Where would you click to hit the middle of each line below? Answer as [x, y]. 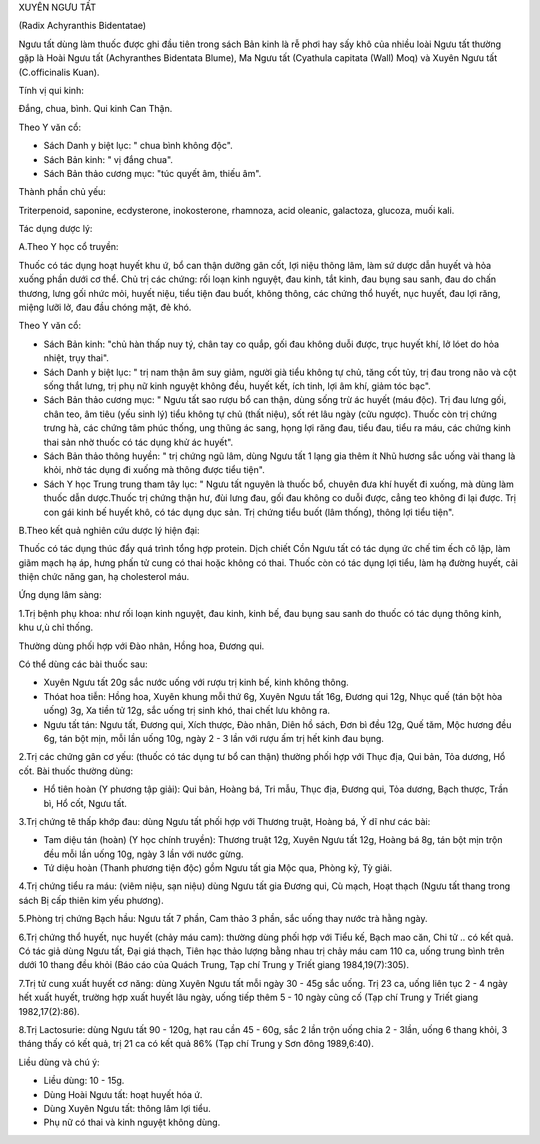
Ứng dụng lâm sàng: [60, 595]
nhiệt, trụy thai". [76, 358]
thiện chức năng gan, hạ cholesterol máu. [104, 577]
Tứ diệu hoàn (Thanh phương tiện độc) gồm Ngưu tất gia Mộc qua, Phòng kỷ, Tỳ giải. [218, 868]
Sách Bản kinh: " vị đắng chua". [108, 159]
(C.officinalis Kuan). [59, 72]
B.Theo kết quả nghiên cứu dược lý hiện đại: [109, 530]
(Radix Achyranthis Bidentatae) [82, 26]
